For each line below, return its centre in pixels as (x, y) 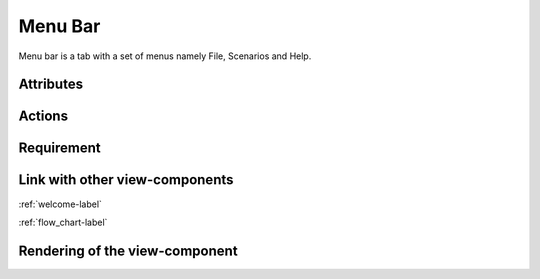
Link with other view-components (126, 180)
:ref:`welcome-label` (60, 204)
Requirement (60, 148)
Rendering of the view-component (128, 250)
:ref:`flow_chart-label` (63, 222)
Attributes (51, 84)
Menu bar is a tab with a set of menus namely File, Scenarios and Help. (165, 56)
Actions (43, 116)
